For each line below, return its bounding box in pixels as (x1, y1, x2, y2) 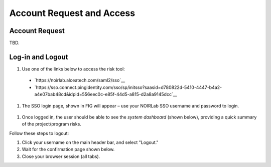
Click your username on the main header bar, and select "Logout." (22, 139, 159, 145)
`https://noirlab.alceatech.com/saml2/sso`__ (34, 77, 125, 83)
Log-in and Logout (9, 52, 68, 61)
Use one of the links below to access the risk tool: (22, 65, 125, 72)
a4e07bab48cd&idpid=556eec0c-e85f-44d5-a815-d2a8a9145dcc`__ (34, 91, 178, 97)
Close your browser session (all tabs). (22, 153, 100, 159)
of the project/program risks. (22, 121, 81, 127)
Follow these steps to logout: (9, 130, 69, 136)
